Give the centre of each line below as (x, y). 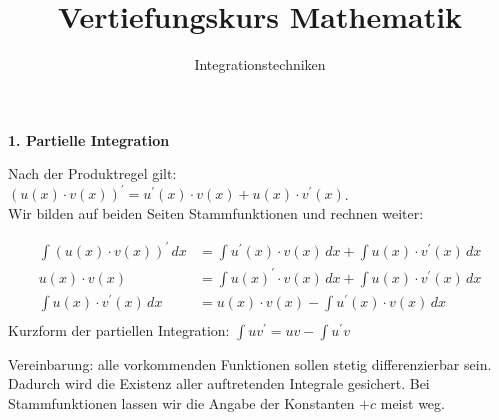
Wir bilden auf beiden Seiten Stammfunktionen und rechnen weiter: (216, 213)
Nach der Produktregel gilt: (92, 173)
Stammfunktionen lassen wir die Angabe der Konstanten (181, 402)
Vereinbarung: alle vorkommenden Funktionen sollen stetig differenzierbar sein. (250, 363)
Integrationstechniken (260, 64)
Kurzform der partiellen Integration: (119, 329)
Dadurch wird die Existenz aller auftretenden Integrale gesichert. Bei (219, 383)
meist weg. (412, 402)
